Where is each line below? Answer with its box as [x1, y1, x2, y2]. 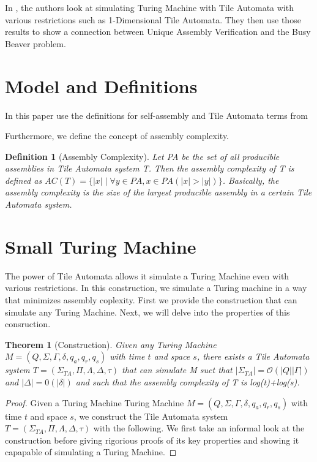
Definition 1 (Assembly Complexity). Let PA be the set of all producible [5, 150, 280, 162]
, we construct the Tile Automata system [73, 409, 228, 422]
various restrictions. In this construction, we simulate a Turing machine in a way [5, 281, 307, 294]
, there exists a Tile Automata [196, 350, 310, 363]
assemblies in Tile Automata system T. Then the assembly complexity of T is [5, 162, 294, 175]
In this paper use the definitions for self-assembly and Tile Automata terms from [5, 108, 308, 121]
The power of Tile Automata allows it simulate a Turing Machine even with [5, 269, 289, 282]
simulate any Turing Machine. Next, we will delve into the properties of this [5, 305, 290, 318]
